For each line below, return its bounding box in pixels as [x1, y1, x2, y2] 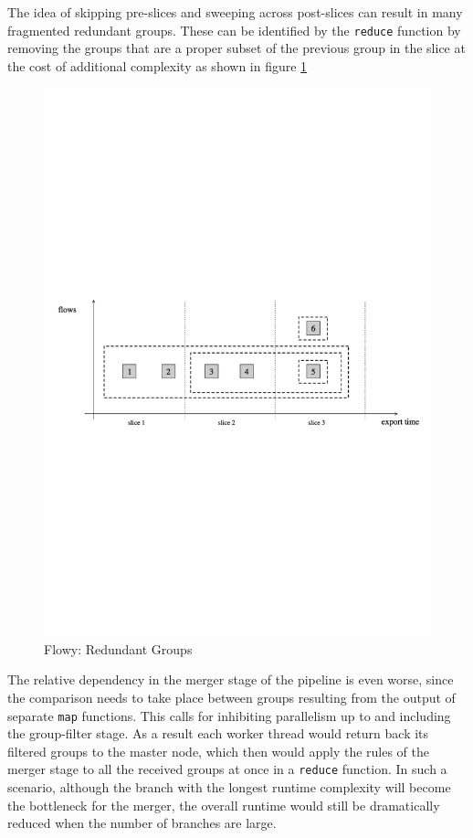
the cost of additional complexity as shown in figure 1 [7, 56, 308, 75]
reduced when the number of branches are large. [7, 813, 277, 833]
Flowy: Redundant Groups [44, 639, 193, 658]
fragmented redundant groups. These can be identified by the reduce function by [7, 20, 461, 39]
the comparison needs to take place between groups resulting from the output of [7, 687, 456, 706]
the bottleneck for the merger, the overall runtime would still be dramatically [7, 795, 440, 814]
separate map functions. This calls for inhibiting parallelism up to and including [7, 705, 451, 725]
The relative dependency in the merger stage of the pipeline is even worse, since [7, 670, 454, 689]
